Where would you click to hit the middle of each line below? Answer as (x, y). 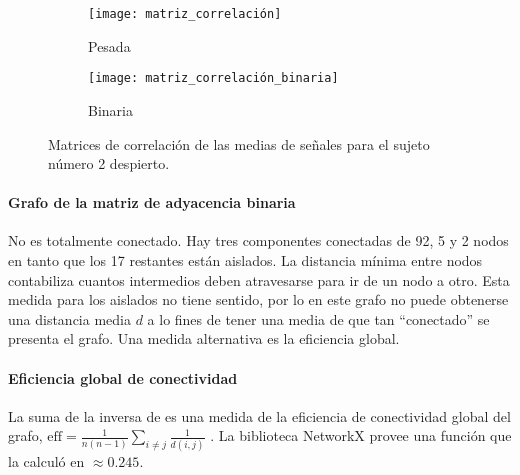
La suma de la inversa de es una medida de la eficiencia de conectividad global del (259, 415)
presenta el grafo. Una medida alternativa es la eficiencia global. (204, 338)
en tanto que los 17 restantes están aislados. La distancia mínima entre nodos (245, 260)
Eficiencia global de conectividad (123, 377)
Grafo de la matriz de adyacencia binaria (152, 202)
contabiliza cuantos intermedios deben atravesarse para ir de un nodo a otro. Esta (259, 279)
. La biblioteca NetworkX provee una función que (361, 435)
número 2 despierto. (109, 163)
